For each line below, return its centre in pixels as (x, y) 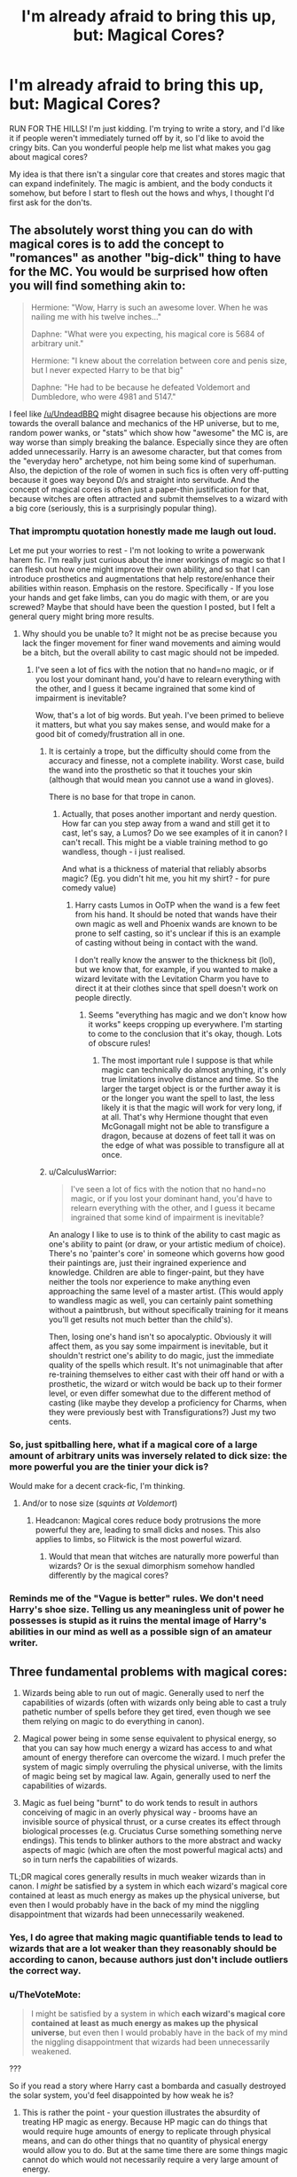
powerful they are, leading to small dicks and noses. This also (148, 1530)
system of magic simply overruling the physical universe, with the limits (152, 1767)
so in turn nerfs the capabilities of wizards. (100, 1860)
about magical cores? (49, 156)
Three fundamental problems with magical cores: (148, 1671)
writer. (23, 1643)
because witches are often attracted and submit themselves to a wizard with (148, 498)
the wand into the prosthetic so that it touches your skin (150, 771)
